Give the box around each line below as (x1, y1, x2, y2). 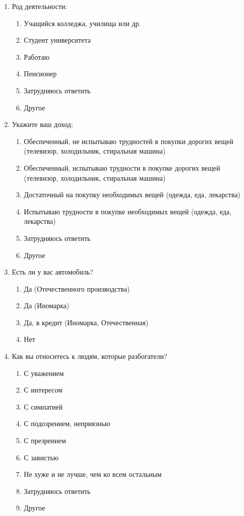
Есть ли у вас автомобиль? (12, 267, 93, 277)
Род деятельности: (12, 1, 67, 11)
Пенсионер (24, 68, 57, 79)
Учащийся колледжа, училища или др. (24, 18, 141, 28)
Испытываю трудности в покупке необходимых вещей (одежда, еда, (24, 206, 231, 216)
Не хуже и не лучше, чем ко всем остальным (24, 469, 162, 479)
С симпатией (24, 401, 63, 412)
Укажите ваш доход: (12, 119, 73, 130)
